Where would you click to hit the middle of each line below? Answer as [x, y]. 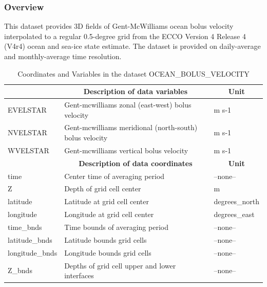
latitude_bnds [30, 239]
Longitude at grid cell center [109, 214]
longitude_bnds [33, 252]
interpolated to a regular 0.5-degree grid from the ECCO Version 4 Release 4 [125, 36]
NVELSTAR [27, 132]
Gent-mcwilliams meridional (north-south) [131, 127]
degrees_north [236, 201]
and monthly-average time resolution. [63, 56]
